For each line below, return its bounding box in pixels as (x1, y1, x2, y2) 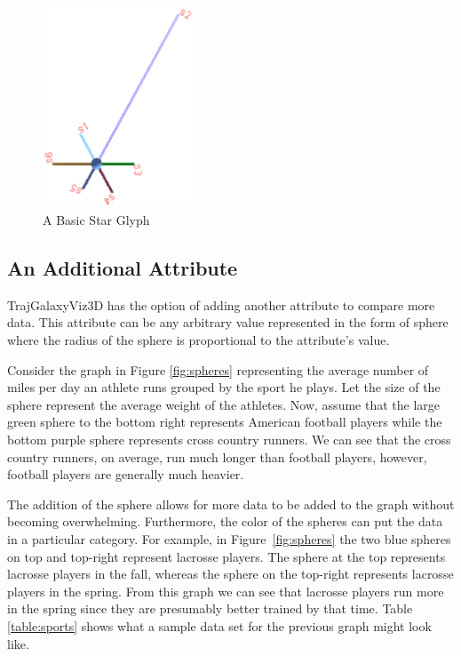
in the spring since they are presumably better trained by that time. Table (7, 599, 413, 618)
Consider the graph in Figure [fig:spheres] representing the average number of (7, 360, 429, 379)
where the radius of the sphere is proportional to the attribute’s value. (7, 331, 390, 349)
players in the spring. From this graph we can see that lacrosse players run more (7, 581, 444, 600)
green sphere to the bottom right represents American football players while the (7, 412, 442, 431)
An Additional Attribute (7, 254, 238, 282)
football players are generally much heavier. (7, 465, 244, 484)
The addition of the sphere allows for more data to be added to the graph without (7, 494, 455, 513)
